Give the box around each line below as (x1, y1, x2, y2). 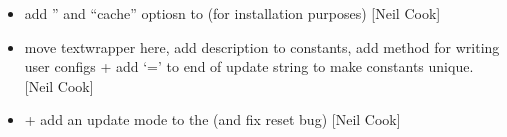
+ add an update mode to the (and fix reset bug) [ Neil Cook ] (24, 109, 401, 130)
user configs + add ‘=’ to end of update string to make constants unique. (24, 56, 474, 77)
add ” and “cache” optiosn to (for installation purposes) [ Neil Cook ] (24, 3, 441, 23)
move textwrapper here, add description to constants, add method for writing (24, 36, 500, 57)
